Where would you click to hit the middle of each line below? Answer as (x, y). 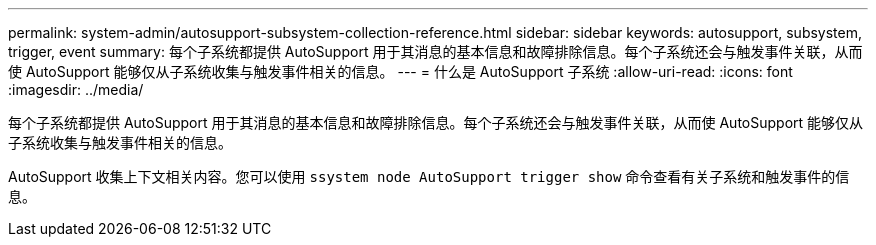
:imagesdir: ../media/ (76, 89)
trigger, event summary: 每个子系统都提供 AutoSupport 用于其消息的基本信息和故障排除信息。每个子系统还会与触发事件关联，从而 (435, 51)
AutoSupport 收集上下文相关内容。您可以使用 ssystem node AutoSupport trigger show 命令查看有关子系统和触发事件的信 (429, 176)
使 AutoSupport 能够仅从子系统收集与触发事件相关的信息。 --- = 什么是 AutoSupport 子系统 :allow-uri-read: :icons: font (400, 71)
